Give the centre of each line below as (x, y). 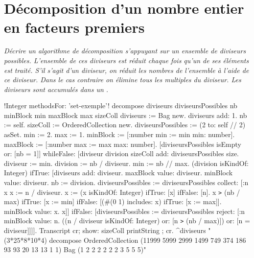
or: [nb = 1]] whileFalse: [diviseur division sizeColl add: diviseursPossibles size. (122, 153)
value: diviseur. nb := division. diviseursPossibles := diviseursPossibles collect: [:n (126, 182)
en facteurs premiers (74, 27)
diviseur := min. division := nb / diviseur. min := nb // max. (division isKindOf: (126, 163)
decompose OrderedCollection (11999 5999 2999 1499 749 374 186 (148, 240)
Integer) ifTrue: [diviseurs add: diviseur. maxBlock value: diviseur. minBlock (118, 173)
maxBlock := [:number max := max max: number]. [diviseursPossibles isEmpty (123, 144)
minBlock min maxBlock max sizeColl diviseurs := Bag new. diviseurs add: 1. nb (126, 115)
